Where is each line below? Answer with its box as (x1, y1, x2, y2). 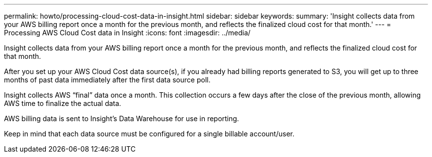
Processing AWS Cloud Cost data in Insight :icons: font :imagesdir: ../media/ (4, 28, 251, 37)
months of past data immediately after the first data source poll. (4, 76, 211, 84)
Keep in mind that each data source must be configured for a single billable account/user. (4, 130, 294, 138)
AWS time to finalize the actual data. (4, 99, 121, 107)
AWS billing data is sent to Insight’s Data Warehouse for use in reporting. (4, 114, 239, 123)
